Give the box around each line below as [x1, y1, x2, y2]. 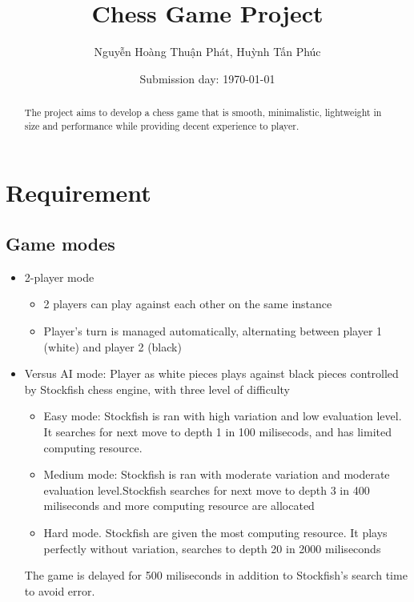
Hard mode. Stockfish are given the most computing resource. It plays [43, 524, 388, 540]
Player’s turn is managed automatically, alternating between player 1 [43, 323, 383, 339]
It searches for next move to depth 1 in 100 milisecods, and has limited [43, 423, 392, 439]
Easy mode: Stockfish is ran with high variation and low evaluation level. [43, 407, 402, 424]
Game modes [6, 231, 115, 255]
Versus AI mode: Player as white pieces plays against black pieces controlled [24, 365, 399, 382]
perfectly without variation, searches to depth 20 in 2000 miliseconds [43, 540, 381, 556]
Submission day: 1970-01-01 [139, 70, 275, 86]
